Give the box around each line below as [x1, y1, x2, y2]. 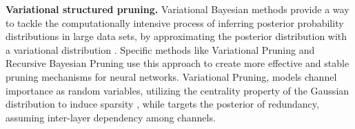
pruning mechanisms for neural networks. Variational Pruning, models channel [6, 69, 337, 83]
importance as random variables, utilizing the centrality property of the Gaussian [6, 83, 349, 97]
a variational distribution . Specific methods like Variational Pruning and [6, 42, 315, 57]
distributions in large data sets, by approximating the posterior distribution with [6, 29, 347, 43]
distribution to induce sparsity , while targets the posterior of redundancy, [6, 97, 319, 111]
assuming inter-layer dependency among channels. [6, 110, 216, 124]
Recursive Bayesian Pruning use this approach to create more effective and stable [6, 56, 349, 70]
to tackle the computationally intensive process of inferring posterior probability [6, 15, 344, 30]
